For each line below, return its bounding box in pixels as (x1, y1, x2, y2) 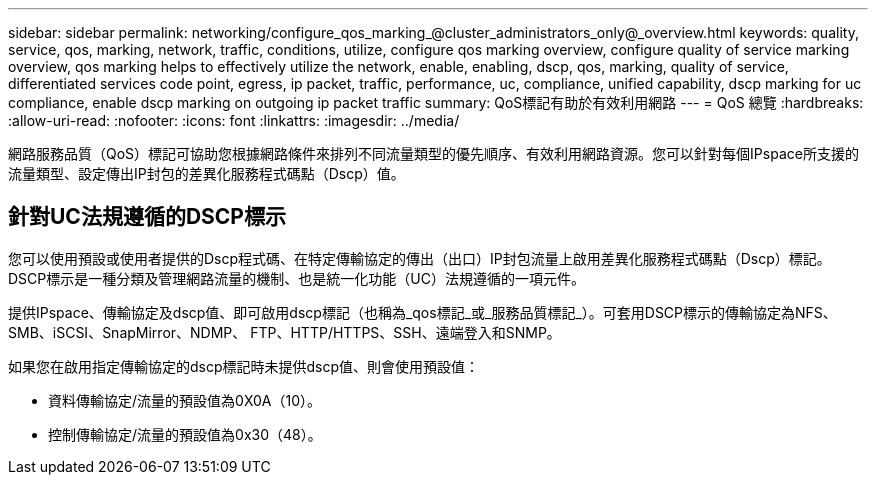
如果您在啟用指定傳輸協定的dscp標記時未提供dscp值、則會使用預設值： (8, 357, 480, 375)
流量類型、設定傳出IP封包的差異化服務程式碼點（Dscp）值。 (8, 165, 405, 182)
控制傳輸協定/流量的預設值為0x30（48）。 (48, 425, 322, 443)
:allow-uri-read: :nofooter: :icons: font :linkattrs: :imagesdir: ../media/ (8, 112, 460, 129)
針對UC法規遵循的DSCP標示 (8, 204, 286, 230)
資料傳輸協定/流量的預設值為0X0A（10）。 (48, 391, 321, 409)
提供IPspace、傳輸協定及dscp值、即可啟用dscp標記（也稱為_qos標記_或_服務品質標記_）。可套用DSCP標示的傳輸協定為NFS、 (8, 303, 837, 321)
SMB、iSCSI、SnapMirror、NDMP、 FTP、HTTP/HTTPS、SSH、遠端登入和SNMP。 (8, 323, 561, 341)
